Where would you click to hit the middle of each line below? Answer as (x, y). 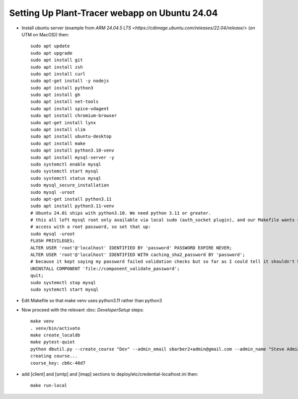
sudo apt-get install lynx (63, 122)
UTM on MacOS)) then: (45, 34)
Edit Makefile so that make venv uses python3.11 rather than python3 (92, 301)
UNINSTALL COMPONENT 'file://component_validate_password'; (105, 269)
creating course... (54, 356)
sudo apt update (50, 46)
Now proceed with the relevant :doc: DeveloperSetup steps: (83, 310)
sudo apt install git (57, 60)
